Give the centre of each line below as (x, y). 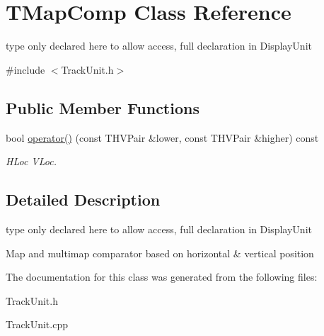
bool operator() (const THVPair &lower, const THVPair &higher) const (162, 137)
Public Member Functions (103, 107)
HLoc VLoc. (31, 161)
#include (25, 69)
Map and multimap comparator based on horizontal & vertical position (160, 253)
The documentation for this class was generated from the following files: (162, 277)
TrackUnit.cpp (37, 324)
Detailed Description (83, 200)
